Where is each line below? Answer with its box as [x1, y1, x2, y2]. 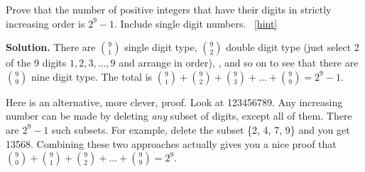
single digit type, [124, 40, 197, 55]
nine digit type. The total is [31, 69, 153, 84]
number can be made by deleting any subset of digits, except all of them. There [6, 108, 352, 123]
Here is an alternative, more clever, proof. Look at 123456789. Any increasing [6, 94, 343, 109]
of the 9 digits [6, 55, 67, 70]
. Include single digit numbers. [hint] [114, 16, 278, 30]
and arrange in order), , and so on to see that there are [119, 55, 359, 70]
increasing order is [6, 16, 85, 30]
